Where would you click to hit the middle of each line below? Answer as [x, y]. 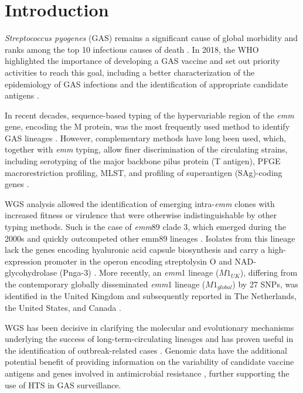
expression [23, 261]
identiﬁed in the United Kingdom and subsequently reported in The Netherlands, [151, 296]
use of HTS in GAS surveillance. [63, 384]
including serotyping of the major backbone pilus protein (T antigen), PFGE [143, 161]
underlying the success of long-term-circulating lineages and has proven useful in [149, 339]
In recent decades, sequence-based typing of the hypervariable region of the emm [149, 115]
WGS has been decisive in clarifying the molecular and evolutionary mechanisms [149, 327]
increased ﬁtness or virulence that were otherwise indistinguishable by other [141, 215]
